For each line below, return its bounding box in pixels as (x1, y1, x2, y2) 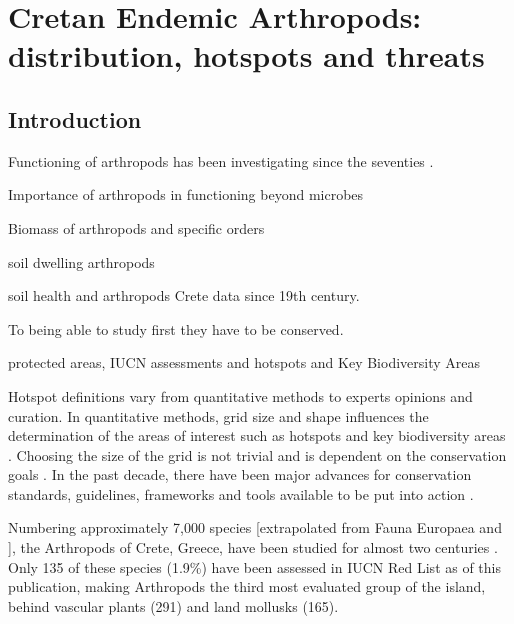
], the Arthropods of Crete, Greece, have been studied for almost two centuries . (8, 537, 498, 558)
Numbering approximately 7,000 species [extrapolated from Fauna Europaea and (8, 517, 502, 538)
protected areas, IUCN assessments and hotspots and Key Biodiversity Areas (8, 352, 481, 373)
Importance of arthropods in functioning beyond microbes (8, 184, 364, 205)
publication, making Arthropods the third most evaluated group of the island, (8, 576, 486, 597)
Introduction (8, 103, 142, 134)
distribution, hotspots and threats (8, 35, 485, 76)
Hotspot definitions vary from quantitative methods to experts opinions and (8, 385, 473, 406)
